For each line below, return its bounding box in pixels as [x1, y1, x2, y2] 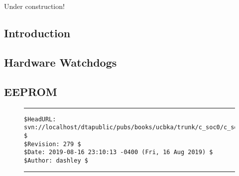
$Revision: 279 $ [24, 140, 81, 148]
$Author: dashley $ [24, 157, 88, 164]
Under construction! [4, 1, 65, 11]
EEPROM [4, 84, 57, 99]
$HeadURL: [24, 115, 56, 123]
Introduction [4, 25, 71, 41]
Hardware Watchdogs [4, 54, 117, 70]
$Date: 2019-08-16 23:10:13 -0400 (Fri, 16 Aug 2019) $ [24, 149, 213, 156]
